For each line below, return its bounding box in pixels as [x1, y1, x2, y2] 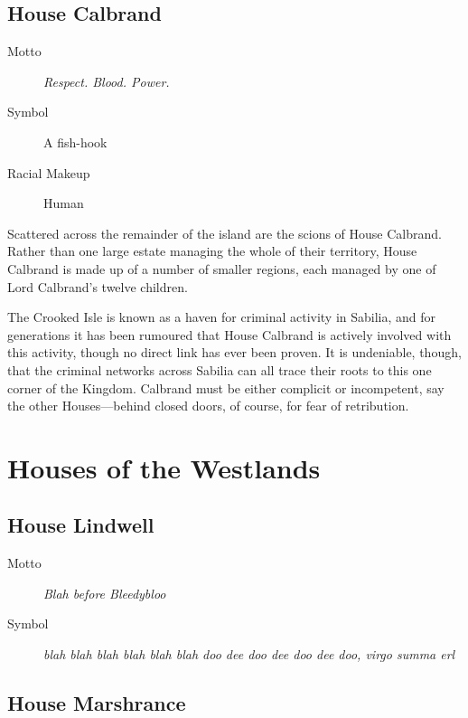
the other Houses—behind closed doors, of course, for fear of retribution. [7, 396, 409, 415]
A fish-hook [43, 132, 108, 151]
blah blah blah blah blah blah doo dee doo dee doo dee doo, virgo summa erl [43, 645, 455, 664]
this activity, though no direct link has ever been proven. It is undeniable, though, [7, 343, 462, 362]
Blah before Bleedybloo [43, 583, 166, 602]
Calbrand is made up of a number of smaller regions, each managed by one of [7, 259, 436, 278]
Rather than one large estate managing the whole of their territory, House [7, 241, 417, 260]
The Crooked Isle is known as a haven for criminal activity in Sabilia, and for [7, 307, 436, 326]
